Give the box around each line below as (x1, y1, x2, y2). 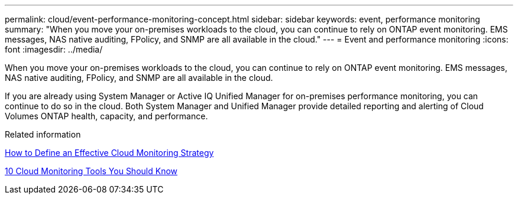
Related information (5, 129, 81, 139)
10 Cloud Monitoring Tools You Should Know (5, 166, 177, 176)
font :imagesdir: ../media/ (5, 44, 103, 54)
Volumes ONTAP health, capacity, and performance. (5, 111, 208, 121)
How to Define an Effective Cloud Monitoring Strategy (5, 148, 214, 158)
